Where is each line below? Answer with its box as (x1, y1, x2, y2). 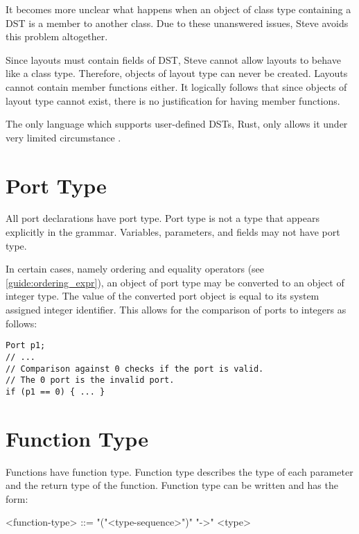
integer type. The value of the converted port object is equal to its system (6, 288, 319, 303)
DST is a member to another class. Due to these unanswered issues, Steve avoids (6, 15, 349, 30)
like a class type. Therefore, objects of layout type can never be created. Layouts (6, 66, 348, 80)
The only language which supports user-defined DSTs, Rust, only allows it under (6, 117, 348, 131)
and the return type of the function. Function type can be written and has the (6, 478, 338, 492)
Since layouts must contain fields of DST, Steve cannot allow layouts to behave (6, 52, 341, 67)
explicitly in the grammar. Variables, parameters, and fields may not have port (6, 225, 340, 239)
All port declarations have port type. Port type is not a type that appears (6, 211, 319, 225)
